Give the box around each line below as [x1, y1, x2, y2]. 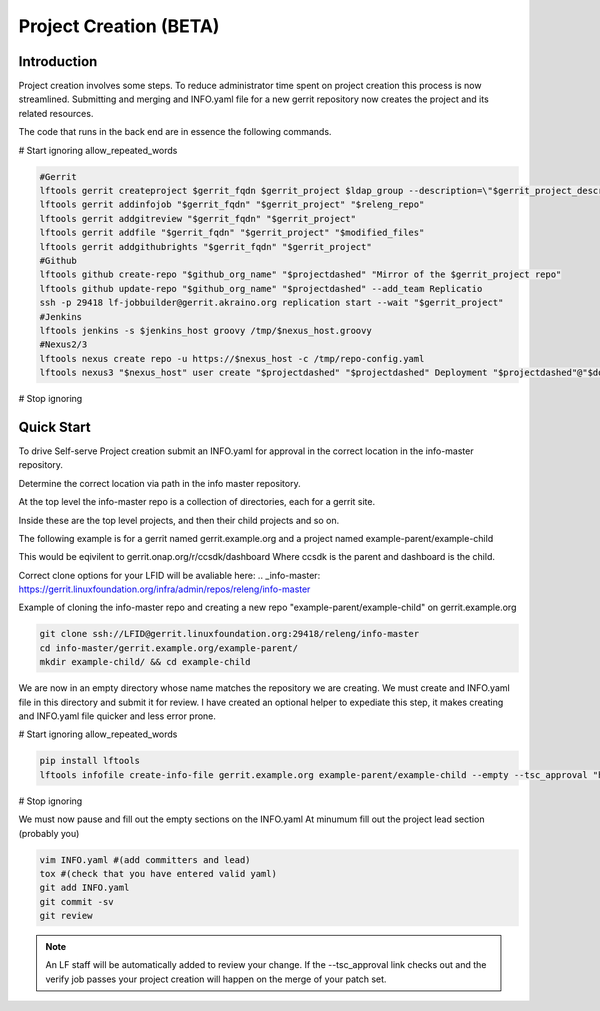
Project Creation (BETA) [18, 15, 220, 37]
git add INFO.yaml [39, 882, 130, 894]
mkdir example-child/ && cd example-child [39, 656, 251, 668]
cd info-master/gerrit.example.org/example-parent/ [39, 642, 299, 654]
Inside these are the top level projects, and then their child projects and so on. [18, 514, 340, 526]
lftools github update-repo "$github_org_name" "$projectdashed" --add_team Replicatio [39, 283, 483, 294]
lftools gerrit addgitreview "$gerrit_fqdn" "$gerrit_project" [39, 213, 357, 224]
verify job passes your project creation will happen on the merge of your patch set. [45, 973, 387, 985]
